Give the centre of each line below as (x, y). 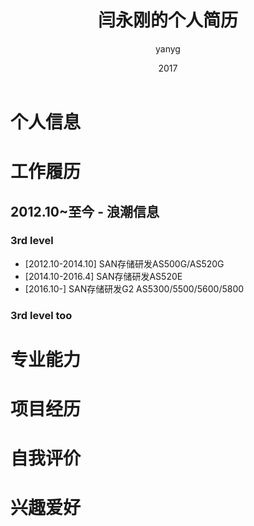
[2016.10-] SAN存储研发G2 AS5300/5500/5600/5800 (134, 288)
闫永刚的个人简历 (167, 20)
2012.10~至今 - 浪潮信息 (85, 211)
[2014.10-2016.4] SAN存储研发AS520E (103, 276)
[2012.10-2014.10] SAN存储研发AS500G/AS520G (124, 263)
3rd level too (41, 315)
